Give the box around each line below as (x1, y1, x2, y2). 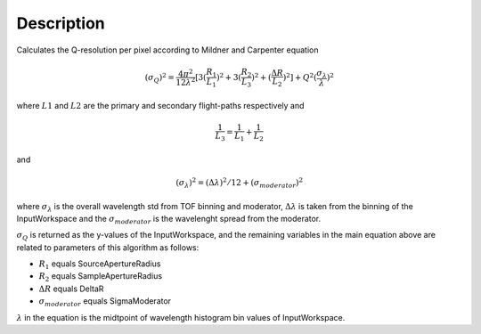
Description (16, 13, 106, 33)
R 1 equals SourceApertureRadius (38, 258, 161, 271)
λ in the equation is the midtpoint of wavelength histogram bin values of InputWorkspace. (16, 312, 346, 322)
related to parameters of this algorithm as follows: (16, 241, 200, 253)
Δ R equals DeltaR (38, 283, 104, 294)
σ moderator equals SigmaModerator (38, 296, 172, 309)
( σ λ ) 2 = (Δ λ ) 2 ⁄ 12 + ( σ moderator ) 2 (175, 176, 303, 190)
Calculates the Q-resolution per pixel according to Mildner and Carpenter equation (16, 45, 320, 55)
